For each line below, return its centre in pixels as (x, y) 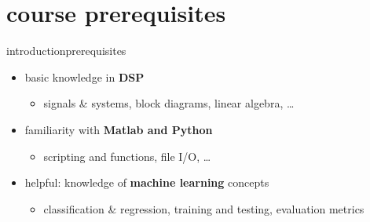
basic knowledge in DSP (84, 76)
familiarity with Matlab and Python (119, 129)
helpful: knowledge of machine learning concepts (147, 182)
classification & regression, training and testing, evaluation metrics (204, 208)
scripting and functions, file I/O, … (127, 156)
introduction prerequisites (66, 51)
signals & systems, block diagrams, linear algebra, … (169, 103)
